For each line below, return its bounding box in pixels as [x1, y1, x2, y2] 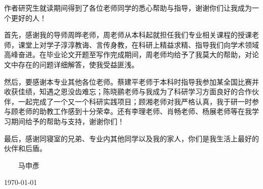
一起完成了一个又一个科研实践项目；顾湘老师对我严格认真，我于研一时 [18, 96, 252, 106]
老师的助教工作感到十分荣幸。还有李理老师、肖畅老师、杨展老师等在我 [18, 106, 252, 117]
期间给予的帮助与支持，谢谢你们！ [11, 116, 124, 126]
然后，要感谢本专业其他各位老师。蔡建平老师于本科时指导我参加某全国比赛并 [4, 76, 259, 87]
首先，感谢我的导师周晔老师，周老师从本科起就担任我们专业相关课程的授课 [4, 29, 252, 40]
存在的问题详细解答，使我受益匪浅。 [18, 59, 139, 69]
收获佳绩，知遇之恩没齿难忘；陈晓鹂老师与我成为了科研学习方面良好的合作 [4, 86, 252, 97]
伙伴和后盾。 [4, 143, 47, 154]
